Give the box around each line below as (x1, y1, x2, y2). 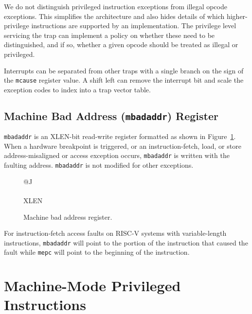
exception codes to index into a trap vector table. (4, 84, 151, 94)
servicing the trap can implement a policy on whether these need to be (4, 30, 215, 40)
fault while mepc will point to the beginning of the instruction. (4, 247, 190, 257)
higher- (226, 11, 248, 21)
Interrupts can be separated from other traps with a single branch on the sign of (4, 65, 244, 75)
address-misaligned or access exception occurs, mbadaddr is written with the (4, 150, 230, 160)
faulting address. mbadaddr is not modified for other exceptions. (4, 160, 194, 170)
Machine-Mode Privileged (4, 276, 181, 296)
